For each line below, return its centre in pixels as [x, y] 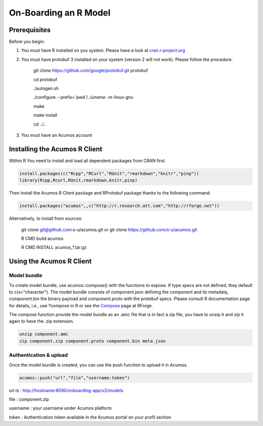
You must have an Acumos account [57, 135]
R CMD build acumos [42, 238]
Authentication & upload [38, 355]
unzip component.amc [44, 334]
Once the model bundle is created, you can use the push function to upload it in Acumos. [98, 365]
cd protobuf [45, 79]
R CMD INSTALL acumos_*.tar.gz [54, 248]
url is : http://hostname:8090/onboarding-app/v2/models [66, 390]
